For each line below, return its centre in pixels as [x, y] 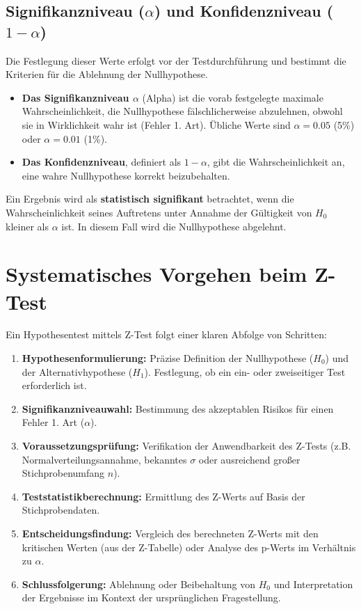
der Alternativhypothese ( [77, 371]
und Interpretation [313, 584]
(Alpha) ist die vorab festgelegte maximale [233, 97]
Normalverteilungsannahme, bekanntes [104, 459]
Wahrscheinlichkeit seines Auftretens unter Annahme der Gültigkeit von [159, 212]
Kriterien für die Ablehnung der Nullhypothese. [107, 74]
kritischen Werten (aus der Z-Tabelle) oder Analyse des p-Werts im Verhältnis [189, 547]
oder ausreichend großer [249, 459]
